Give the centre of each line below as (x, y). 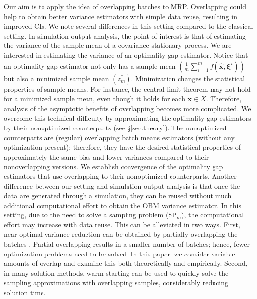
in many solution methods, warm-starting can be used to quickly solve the (116, 273)
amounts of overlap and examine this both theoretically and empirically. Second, (126, 263)
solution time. (25, 292)
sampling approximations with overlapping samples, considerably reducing (116, 282)
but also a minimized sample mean (57, 78)
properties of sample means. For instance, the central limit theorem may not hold (127, 89)
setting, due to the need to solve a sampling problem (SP (90, 215)
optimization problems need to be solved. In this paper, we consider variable (120, 253)
